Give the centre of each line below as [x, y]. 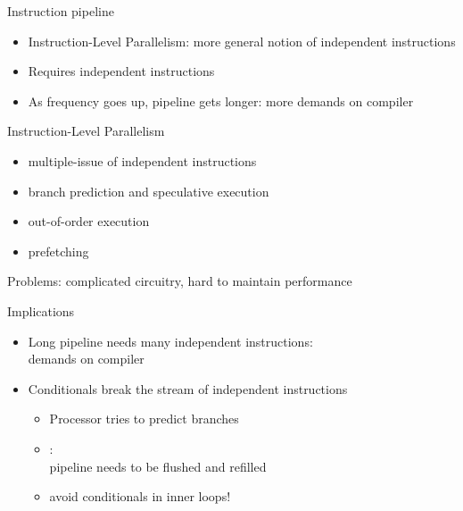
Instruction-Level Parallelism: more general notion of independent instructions [242, 41]
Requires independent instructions [121, 71]
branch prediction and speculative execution [149, 191]
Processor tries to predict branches [144, 419]
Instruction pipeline [61, 11]
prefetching [58, 251]
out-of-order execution [89, 221]
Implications [41, 310]
